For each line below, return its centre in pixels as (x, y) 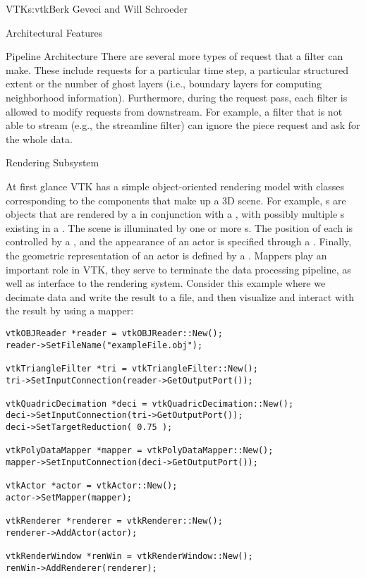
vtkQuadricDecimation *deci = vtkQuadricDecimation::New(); (150, 404)
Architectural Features (54, 32)
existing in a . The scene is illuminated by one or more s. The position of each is (179, 227)
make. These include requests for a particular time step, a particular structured (177, 69)
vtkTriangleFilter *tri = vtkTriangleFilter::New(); (132, 368)
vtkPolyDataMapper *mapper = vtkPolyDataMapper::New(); (140, 451)
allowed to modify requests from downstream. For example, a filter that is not (174, 111)
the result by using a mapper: (70, 310)
